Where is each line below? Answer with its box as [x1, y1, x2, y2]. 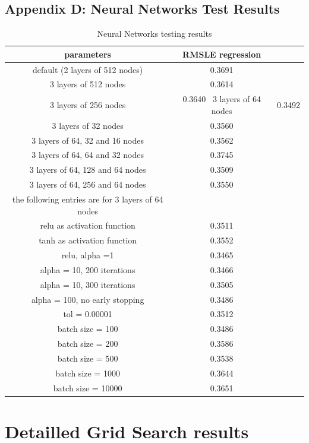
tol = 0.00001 [63, 308, 112, 320]
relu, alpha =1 [61, 249, 114, 261]
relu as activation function [40, 219, 135, 232]
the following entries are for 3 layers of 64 [12, 192, 163, 205]
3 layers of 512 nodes [49, 78, 126, 90]
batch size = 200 [57, 337, 118, 350]
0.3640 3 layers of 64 [182, 93, 261, 105]
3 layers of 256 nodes [49, 99, 126, 111]
